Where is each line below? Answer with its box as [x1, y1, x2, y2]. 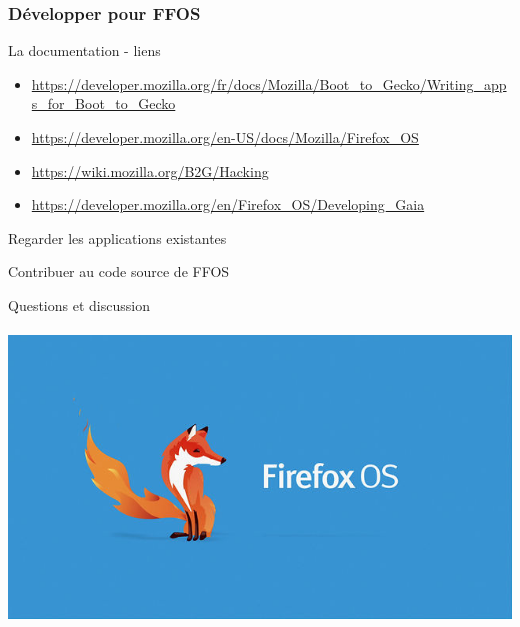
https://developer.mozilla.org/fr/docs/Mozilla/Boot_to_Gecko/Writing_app [31, 73, 507, 94]
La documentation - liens [8, 40, 161, 61]
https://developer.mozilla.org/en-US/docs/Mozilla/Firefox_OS [31, 127, 419, 147]
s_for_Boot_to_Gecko [31, 93, 176, 114]
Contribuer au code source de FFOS [8, 261, 230, 282]
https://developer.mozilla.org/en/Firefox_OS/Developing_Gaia [31, 194, 425, 215]
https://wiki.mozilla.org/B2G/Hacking [31, 160, 269, 181]
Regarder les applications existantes [8, 227, 227, 248]
